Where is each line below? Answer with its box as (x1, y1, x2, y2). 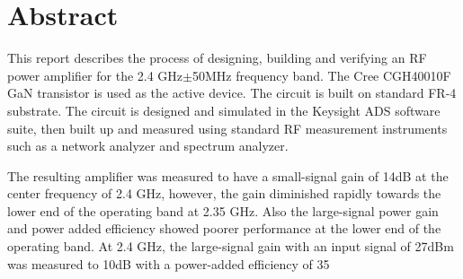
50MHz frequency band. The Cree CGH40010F (191, 65, 451, 84)
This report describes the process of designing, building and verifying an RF (7, 48, 427, 67)
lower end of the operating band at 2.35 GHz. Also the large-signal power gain (7, 201, 439, 220)
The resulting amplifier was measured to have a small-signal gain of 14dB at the (7, 166, 449, 185)
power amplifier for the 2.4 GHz (7, 65, 183, 84)
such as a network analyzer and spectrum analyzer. (7, 136, 289, 155)
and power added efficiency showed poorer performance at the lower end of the (7, 219, 441, 238)
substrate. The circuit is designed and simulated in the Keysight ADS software (7, 100, 441, 119)
